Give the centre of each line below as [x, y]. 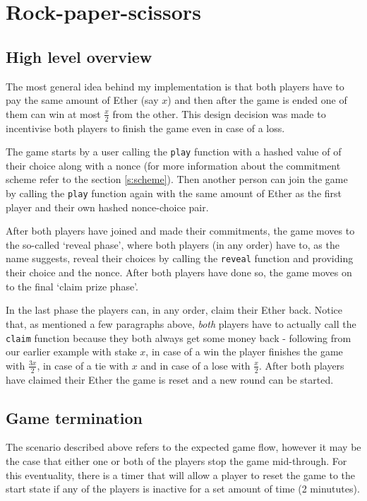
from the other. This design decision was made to [219, 113]
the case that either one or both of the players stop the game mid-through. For [176, 460]
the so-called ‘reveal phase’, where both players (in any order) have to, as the [173, 244]
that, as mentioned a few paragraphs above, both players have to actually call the [181, 323]
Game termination [74, 417]
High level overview [79, 56]
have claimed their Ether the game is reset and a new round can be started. [170, 379]
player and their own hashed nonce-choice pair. [107, 207]
